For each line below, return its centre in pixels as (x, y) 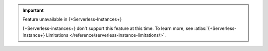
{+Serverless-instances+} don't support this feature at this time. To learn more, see (108, 28)
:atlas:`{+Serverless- (215, 28)
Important (33, 10)
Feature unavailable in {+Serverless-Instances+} (72, 19)
